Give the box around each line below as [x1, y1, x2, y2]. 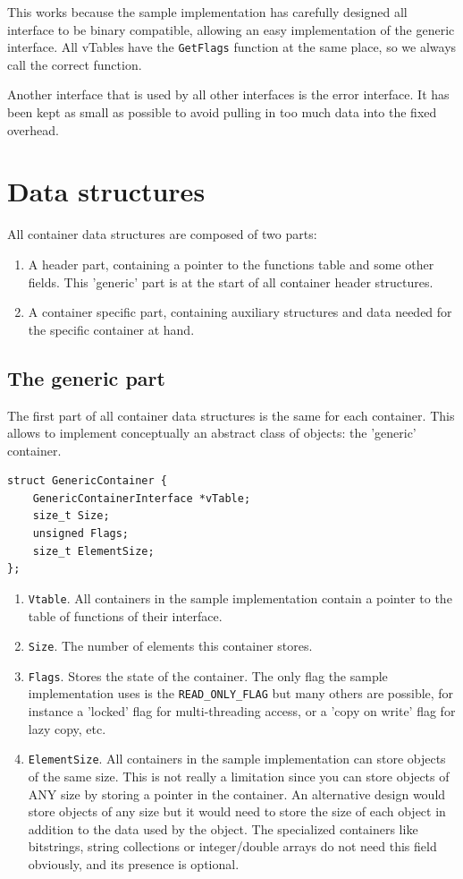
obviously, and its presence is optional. [28, 854, 240, 873]
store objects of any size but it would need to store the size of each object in [28, 802, 446, 821]
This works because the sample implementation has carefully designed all [7, 3, 408, 21]
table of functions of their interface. [28, 606, 223, 625]
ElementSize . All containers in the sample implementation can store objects [28, 749, 446, 768]
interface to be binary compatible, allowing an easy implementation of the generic [7, 20, 455, 38]
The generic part [7, 363, 165, 391]
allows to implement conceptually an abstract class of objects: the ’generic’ [7, 423, 417, 442]
